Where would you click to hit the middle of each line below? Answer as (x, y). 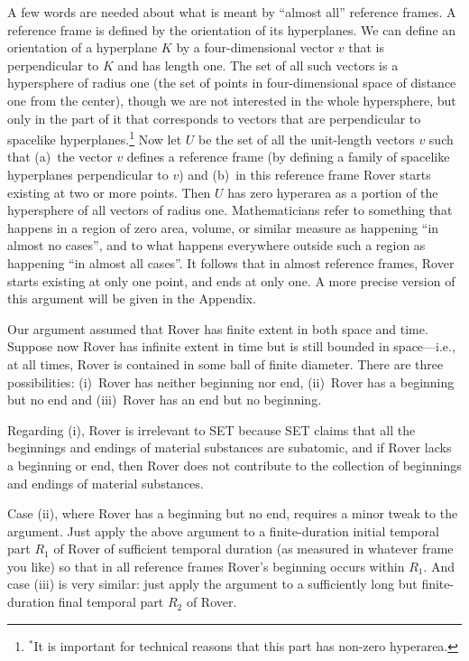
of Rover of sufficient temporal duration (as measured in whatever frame (253, 549)
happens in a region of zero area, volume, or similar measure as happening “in (223, 227)
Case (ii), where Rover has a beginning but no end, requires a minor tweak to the (233, 513)
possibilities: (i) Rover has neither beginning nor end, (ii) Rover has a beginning (231, 382)
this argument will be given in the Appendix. (132, 298)
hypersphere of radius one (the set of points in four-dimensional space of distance (232, 83)
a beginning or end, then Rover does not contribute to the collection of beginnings (234, 465)
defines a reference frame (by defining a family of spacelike (288, 157)
